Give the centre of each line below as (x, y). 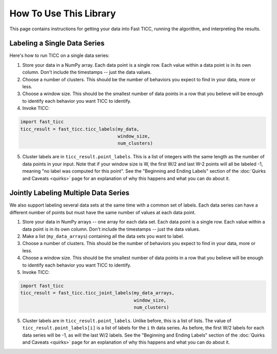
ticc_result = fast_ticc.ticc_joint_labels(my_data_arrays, (97, 293)
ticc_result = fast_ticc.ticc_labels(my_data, (80, 129)
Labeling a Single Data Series (57, 43)
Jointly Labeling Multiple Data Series (70, 193)
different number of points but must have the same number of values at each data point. (103, 212)
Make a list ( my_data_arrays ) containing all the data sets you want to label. (103, 236)
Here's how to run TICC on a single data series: (60, 55)
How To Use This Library (63, 13)
